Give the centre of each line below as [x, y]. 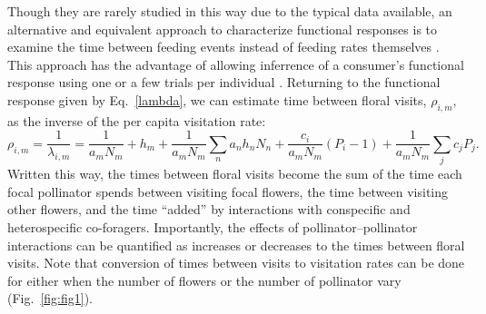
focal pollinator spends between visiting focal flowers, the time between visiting [228, 191]
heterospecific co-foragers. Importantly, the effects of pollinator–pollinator [213, 226]
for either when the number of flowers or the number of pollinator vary [204, 280]
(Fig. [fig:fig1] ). [50, 298]
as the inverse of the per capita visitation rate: [137, 120]
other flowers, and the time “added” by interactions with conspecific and [209, 209]
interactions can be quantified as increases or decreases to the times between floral [236, 245]
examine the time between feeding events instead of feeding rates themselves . [223, 47]
